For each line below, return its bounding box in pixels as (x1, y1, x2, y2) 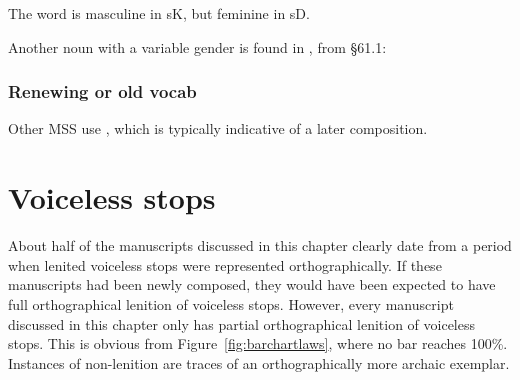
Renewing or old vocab (8, 79, 197, 104)
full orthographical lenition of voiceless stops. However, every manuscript (8, 293, 454, 314)
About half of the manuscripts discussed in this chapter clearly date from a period (8, 235, 512, 256)
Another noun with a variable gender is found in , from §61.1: (8, 36, 387, 57)
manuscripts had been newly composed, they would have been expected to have (8, 274, 496, 295)
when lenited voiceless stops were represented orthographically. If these (8, 254, 442, 275)
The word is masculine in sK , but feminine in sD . (8, 3, 310, 23)
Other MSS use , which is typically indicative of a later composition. (8, 118, 428, 139)
